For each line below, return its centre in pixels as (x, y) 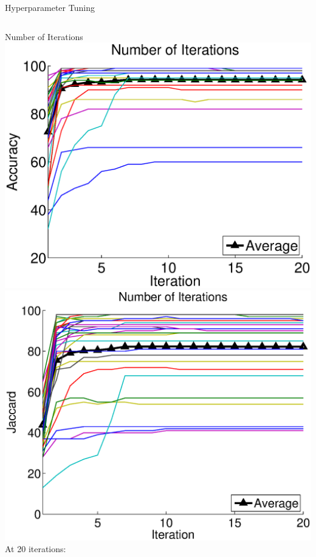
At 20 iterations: (36, 549)
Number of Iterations (44, 36)
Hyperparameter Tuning (50, 7)
